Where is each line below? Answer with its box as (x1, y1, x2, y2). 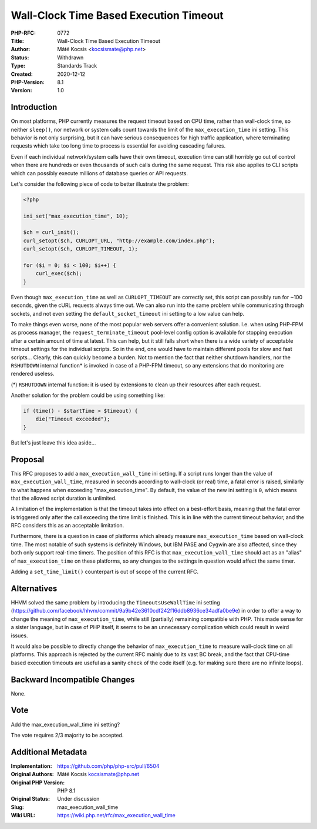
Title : (11, 37, 25, 44)
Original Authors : (11, 771, 54, 778)
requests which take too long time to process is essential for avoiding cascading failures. (11, 142, 226, 149)
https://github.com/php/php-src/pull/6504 (57, 762, 160, 770)
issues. (11, 632, 29, 639)
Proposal (11, 454, 45, 464)
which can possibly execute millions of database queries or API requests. (11, 169, 188, 176)
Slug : (11, 803, 25, 811)
